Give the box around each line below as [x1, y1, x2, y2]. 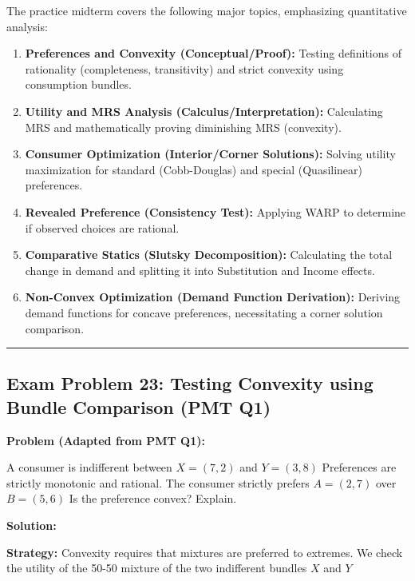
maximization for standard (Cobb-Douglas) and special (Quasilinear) [25, 161, 363, 177]
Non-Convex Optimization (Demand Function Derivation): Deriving [25, 289, 401, 305]
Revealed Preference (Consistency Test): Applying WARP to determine [25, 203, 406, 220]
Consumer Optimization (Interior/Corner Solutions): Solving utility [25, 145, 396, 162]
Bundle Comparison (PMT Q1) [6, 394, 271, 419]
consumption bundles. [25, 76, 132, 93]
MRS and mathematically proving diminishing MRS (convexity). [25, 118, 342, 135]
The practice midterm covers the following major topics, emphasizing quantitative [6, 2, 407, 18]
